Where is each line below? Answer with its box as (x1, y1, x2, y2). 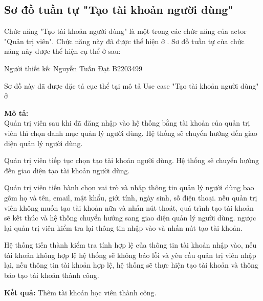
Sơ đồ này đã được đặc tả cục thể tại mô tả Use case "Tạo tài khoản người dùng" (4, 80, 259, 91)
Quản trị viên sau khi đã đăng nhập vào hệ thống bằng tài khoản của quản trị (4, 117, 250, 128)
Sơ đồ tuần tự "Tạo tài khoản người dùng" (4, 2, 233, 17)
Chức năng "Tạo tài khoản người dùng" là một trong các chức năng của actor (4, 26, 247, 36)
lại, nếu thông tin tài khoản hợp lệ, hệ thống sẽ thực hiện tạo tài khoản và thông (4, 259, 258, 270)
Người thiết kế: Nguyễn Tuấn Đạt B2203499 (4, 63, 142, 73)
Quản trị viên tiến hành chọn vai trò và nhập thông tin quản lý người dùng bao (4, 182, 254, 193)
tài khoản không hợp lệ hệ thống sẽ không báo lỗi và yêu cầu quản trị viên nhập (4, 249, 256, 260)
